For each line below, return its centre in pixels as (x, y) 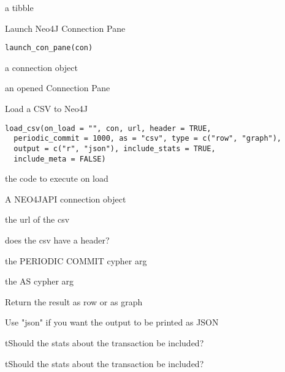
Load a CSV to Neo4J (46, 109)
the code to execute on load (57, 178)
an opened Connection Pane (58, 88)
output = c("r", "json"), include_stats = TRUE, (115, 148)
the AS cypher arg (40, 281)
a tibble (19, 7)
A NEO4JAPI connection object (66, 199)
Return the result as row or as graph (74, 301)
